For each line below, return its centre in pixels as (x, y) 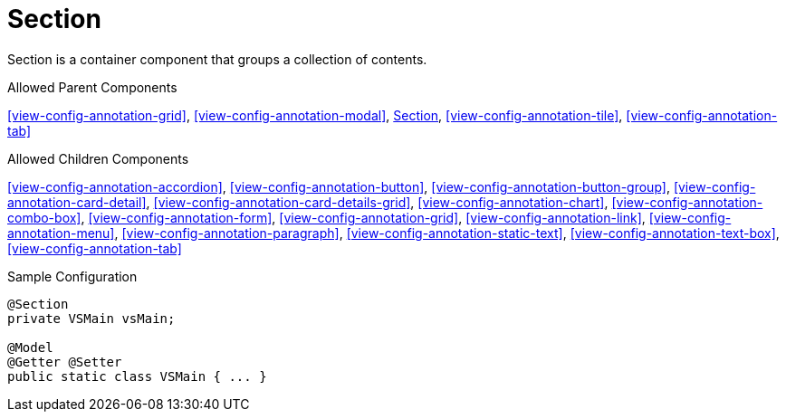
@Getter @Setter (65, 362)
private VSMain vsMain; (91, 318)
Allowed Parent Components (92, 87)
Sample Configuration (72, 276)
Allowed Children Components (98, 158)
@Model (30, 347)
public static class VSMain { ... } (137, 376)
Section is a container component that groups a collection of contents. (217, 59)
